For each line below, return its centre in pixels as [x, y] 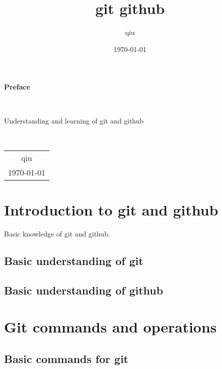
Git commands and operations [110, 327]
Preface [17, 87]
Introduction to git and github [111, 209]
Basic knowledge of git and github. [57, 233]
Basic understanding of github [84, 290]
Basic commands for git [66, 358]
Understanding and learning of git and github [74, 120]
